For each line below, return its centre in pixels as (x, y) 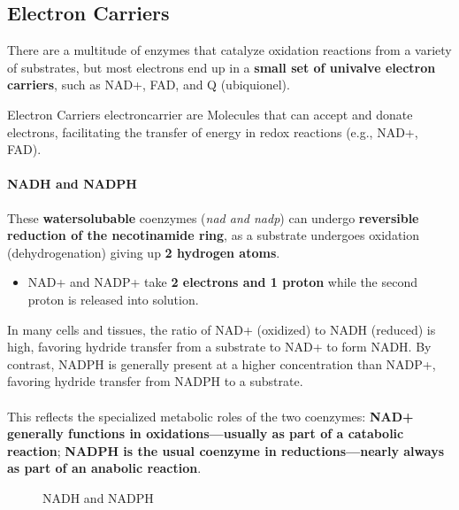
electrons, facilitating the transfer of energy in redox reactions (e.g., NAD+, (213, 131)
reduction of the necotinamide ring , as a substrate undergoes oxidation (214, 235)
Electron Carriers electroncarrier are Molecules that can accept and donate (210, 114)
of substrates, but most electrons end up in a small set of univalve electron (222, 67)
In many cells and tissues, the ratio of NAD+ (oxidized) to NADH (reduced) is (222, 329)
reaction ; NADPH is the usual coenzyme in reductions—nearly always (226, 450)
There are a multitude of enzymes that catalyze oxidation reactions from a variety (229, 50)
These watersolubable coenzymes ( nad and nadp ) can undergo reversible (213, 217)
